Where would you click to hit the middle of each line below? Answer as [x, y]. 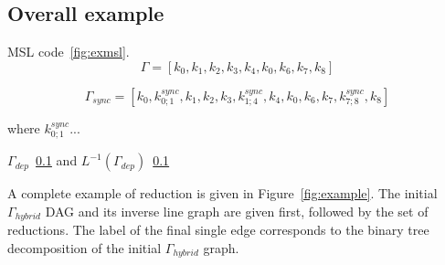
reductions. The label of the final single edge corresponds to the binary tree [218, 230]
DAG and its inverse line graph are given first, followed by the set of [237, 211]
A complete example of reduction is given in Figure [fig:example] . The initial [222, 193]
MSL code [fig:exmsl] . [69, 52]
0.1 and [57, 160]
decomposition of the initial [85, 247]
